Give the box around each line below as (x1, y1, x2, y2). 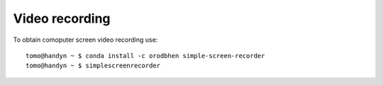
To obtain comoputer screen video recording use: (13, 35, 158, 44)
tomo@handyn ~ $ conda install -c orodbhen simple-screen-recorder (26, 52, 265, 59)
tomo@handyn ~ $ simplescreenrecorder (26, 62, 161, 70)
